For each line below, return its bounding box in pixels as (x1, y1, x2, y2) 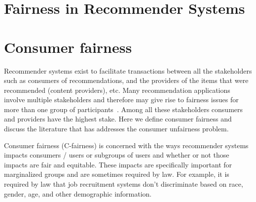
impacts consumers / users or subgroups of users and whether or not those (4, 150, 229, 160)
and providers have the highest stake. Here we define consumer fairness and (4, 114, 232, 124)
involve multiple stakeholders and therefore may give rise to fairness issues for (4, 94, 239, 105)
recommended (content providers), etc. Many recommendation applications (4, 84, 230, 95)
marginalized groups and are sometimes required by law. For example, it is (4, 169, 229, 179)
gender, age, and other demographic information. (4, 188, 152, 199)
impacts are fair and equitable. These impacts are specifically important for (4, 159, 232, 169)
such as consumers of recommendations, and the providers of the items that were (4, 75, 249, 85)
